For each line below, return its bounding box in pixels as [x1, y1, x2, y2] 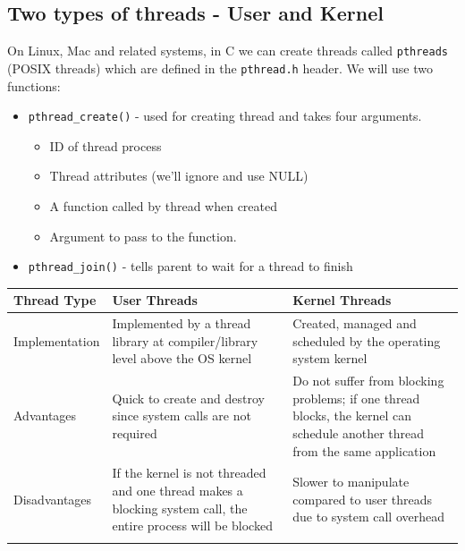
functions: [7, 76, 61, 95]
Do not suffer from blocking [292, 371, 444, 390]
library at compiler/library [112, 331, 258, 350]
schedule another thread [292, 423, 425, 442]
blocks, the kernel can [292, 406, 411, 425]
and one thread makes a [112, 480, 243, 499]
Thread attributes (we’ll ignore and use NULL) [49, 166, 309, 185]
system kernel [292, 349, 368, 368]
